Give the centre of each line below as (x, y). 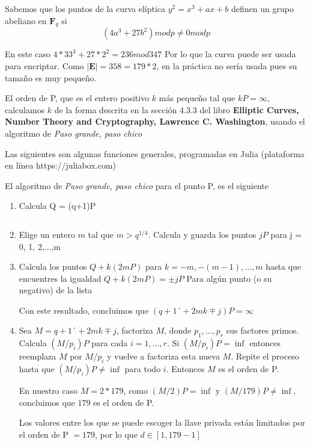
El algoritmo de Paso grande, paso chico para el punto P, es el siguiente (137, 185)
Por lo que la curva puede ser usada (230, 54)
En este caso (28, 54)
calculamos (25, 109)
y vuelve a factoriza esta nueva (163, 356)
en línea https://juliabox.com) (60, 165)
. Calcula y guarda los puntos (202, 234)
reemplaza (38, 356)
